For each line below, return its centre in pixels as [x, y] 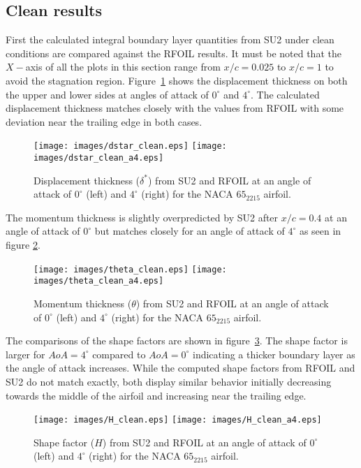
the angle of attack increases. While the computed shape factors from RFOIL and [180, 368]
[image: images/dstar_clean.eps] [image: [130, 146]
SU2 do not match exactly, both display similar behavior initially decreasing [169, 381]
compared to [119, 354]
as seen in [320, 231]
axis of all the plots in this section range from [123, 67]
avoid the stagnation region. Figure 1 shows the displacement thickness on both [177, 80]
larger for [25, 354]
